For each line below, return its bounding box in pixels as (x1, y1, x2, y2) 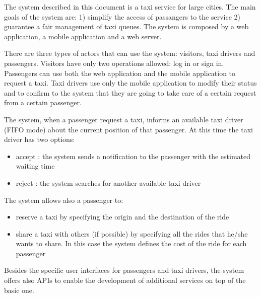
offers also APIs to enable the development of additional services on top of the (4, 275, 246, 285)
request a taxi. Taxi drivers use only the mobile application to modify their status (4, 78, 257, 88)
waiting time (16, 161, 55, 171)
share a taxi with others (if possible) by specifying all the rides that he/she (16, 228, 248, 239)
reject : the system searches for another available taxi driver (16, 177, 201, 188)
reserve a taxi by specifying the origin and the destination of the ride (16, 211, 229, 222)
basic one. (4, 284, 34, 295)
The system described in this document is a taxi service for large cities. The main (4, 2, 256, 12)
